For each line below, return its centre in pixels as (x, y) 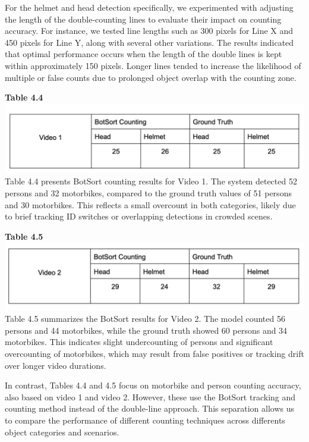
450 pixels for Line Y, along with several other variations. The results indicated (149, 42)
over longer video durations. (56, 365)
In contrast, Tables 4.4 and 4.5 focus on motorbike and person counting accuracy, (153, 385)
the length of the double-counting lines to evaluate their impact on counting (143, 19)
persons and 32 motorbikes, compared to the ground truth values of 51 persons (148, 193)
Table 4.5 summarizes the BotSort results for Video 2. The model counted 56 (145, 319)
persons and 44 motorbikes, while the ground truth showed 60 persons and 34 (146, 330)
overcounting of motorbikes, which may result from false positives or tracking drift (154, 354)
